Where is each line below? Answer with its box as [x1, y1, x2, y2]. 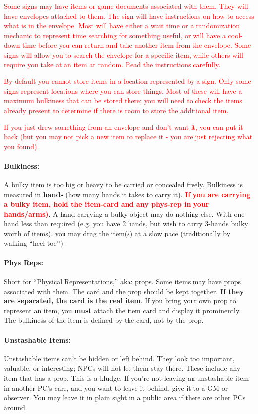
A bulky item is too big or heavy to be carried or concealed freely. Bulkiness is [4, 179, 243, 190]
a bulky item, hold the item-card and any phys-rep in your [4, 199, 209, 209]
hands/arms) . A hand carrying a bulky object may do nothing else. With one [4, 208, 245, 219]
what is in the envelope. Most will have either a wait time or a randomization [4, 20, 240, 31]
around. [4, 402, 27, 412]
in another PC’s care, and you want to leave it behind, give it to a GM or [4, 382, 228, 393]
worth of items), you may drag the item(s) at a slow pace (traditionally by [4, 228, 231, 238]
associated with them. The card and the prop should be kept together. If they [4, 286, 244, 296]
